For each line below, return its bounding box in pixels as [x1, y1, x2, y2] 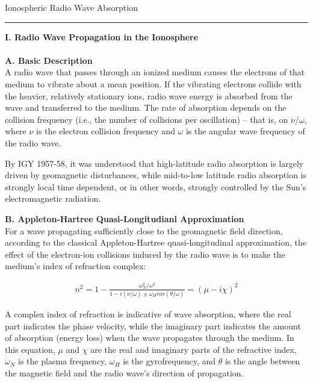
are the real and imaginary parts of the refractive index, [90, 343, 297, 355]
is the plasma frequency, [18, 355, 107, 367]
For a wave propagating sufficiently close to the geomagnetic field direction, [5, 224, 283, 237]
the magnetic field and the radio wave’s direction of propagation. [5, 367, 244, 379]
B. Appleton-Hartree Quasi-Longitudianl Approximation [5, 212, 244, 225]
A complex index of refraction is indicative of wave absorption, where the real [5, 308, 291, 320]
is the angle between [225, 355, 300, 367]
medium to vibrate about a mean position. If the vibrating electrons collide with [5, 77, 302, 90]
